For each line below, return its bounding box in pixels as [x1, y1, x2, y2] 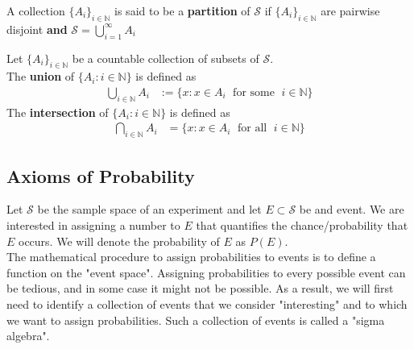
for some [233, 87, 275, 98]
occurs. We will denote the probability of [19, 232, 220, 249]
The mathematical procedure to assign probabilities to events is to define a [6, 248, 376, 265]
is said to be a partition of [114, 2, 250, 19]
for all [237, 123, 267, 135]
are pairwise [321, 2, 380, 19]
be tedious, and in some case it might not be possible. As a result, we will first [6, 280, 394, 297]
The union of [6, 68, 75, 85]
